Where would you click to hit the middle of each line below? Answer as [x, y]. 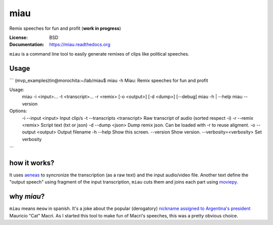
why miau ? [27, 196]
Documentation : [27, 44]
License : [18, 37]
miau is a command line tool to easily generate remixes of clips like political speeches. [99, 54]
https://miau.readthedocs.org [80, 44]
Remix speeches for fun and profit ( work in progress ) [65, 28]
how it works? [32, 163]
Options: [18, 111]
